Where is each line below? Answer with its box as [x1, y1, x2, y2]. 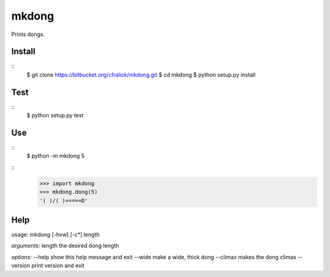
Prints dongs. [11, 31, 45, 38]
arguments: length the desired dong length [11, 242, 119, 249]
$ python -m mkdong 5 [26, 152, 85, 160]
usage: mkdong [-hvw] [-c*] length [11, 231, 100, 238]
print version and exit [31, 262, 85, 269]
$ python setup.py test [26, 112, 84, 119]
